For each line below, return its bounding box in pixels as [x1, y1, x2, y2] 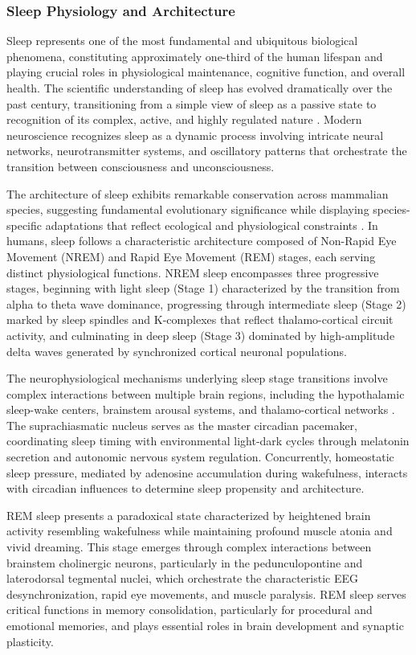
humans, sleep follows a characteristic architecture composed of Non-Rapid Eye [6, 232, 397, 249]
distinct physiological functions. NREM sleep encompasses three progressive [6, 264, 379, 280]
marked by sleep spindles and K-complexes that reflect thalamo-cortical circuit [6, 311, 394, 328]
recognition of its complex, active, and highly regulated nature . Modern [6, 111, 362, 128]
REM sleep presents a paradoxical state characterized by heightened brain [6, 506, 371, 523]
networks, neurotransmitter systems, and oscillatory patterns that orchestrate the [6, 142, 407, 159]
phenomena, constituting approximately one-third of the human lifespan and [6, 47, 383, 64]
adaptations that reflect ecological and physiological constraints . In [45, 216, 378, 233]
